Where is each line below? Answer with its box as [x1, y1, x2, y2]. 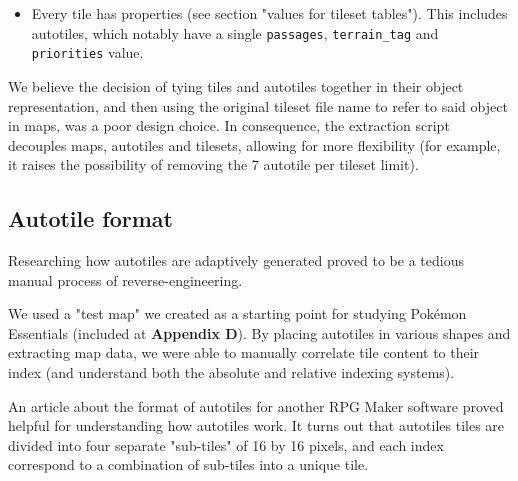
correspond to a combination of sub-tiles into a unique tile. [8, 454, 369, 475]
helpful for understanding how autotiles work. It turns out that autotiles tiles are [8, 415, 505, 436]
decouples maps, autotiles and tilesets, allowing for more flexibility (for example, [8, 134, 501, 155]
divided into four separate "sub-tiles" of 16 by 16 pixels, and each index [8, 434, 444, 455]
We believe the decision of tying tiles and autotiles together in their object [8, 75, 464, 96]
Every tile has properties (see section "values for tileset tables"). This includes [31, 3, 508, 23]
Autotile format [8, 203, 173, 234]
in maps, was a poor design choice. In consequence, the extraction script [8, 115, 450, 136]
